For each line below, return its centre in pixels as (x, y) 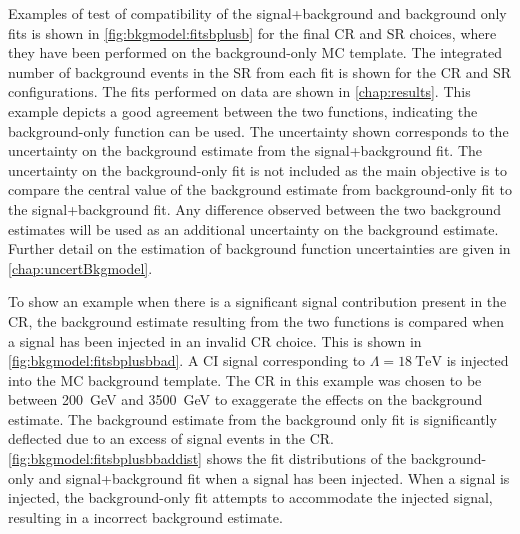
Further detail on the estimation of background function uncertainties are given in (259, 248)
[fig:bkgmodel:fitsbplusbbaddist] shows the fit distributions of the (207, 458)
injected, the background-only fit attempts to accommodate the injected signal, (250, 497)
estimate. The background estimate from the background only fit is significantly (252, 418)
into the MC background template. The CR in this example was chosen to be (245, 379)
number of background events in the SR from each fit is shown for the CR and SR (260, 71)
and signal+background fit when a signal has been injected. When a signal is (274, 477)
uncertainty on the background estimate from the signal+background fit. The (245, 150)
